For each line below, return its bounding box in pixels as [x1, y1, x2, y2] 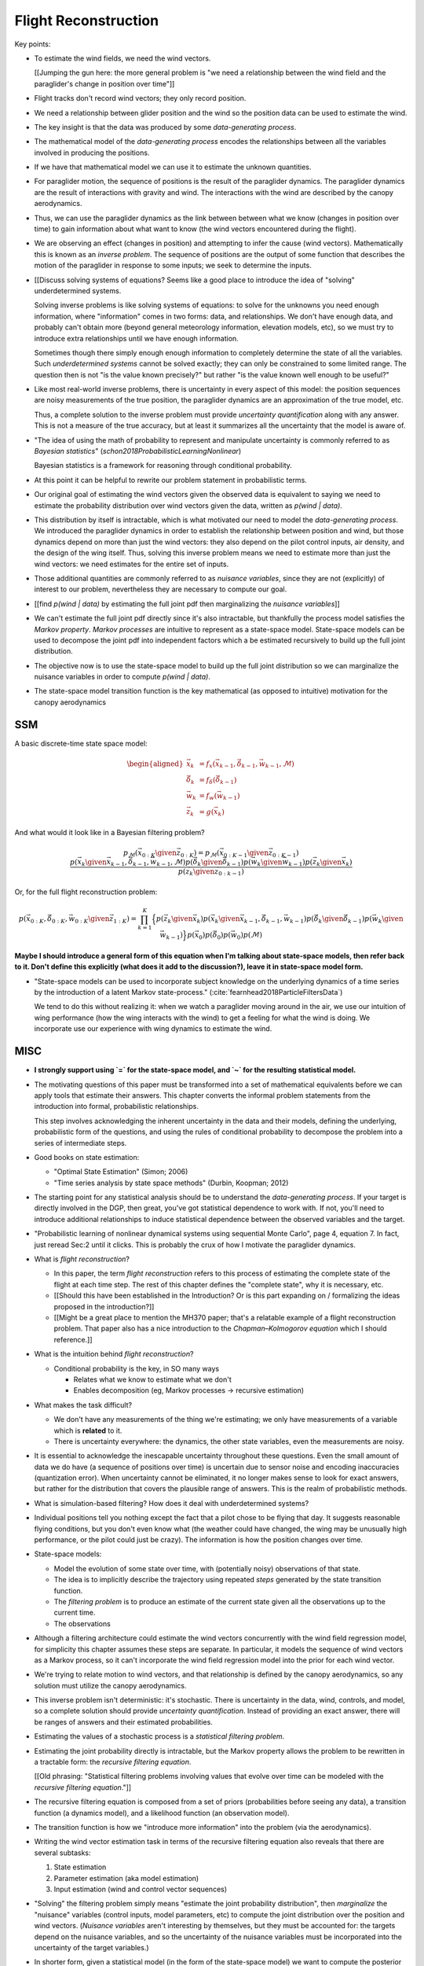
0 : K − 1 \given [223, 848, 269, 859]
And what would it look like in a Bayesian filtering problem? [14, 827, 206, 837]
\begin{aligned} [126, 759, 184, 768]
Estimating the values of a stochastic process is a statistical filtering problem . [34, 1732, 285, 1741]
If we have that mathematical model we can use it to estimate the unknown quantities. [34, 162, 312, 172]
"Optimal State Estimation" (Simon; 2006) [53, 1167, 188, 1176]
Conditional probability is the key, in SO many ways [53, 1364, 220, 1373]
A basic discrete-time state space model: [14, 738, 148, 748]
